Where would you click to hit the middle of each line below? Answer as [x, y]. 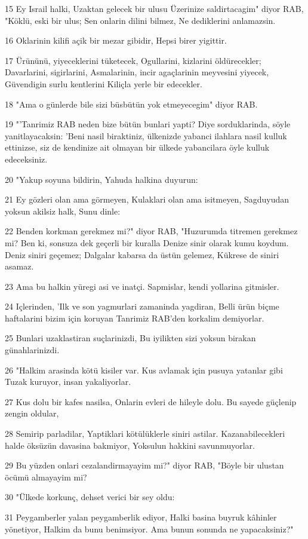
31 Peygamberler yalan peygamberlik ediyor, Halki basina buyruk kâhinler [141, 517]
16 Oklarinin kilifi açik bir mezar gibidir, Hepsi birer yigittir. [116, 40]
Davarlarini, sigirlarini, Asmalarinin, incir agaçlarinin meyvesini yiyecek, [137, 72]
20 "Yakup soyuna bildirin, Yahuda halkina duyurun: [101, 179]
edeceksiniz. [26, 159]
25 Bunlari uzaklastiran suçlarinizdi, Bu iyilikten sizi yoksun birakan [130, 338]
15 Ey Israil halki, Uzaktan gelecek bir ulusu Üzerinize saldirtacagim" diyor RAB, [154, 8]
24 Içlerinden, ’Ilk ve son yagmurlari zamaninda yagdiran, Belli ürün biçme [142, 306]
